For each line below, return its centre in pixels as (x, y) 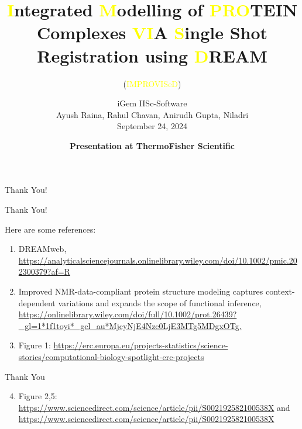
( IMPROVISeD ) (152, 83)
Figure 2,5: (38, 396)
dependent (37, 302)
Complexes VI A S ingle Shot (152, 32)
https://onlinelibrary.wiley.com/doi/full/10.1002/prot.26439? (128, 314)
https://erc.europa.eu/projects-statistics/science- (141, 345)
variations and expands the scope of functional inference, (160, 302)
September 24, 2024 (152, 126)
